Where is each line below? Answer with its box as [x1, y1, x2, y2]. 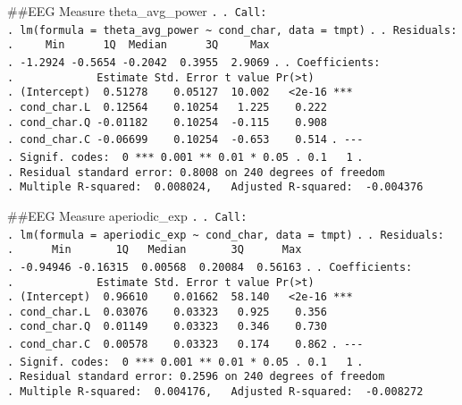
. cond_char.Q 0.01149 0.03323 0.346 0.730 [7, 320, 327, 333]
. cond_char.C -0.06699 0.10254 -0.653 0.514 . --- [7, 133, 364, 147]
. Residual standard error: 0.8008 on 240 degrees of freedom [7, 165, 385, 179]
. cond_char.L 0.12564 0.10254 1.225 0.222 [7, 100, 327, 114]
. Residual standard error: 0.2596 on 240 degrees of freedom [7, 370, 385, 384]
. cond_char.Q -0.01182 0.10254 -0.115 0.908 [7, 115, 327, 129]
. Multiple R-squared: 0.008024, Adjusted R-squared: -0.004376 [7, 181, 424, 194]
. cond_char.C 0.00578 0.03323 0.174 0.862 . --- [7, 338, 364, 351]
